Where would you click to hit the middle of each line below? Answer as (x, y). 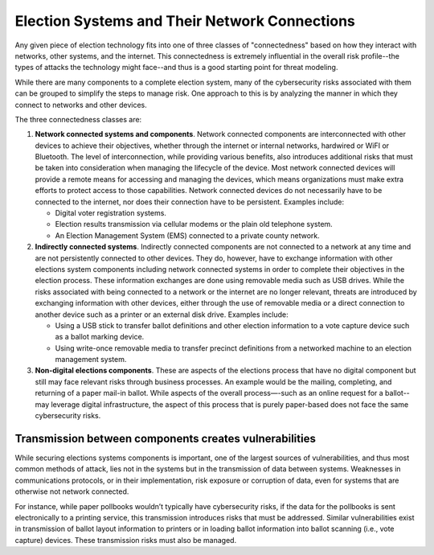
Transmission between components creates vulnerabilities (166, 438)
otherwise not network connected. (72, 491)
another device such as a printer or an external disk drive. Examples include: (162, 314)
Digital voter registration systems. (111, 213)
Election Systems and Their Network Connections (185, 21)
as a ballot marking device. (100, 337)
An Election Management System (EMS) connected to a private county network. (188, 235)
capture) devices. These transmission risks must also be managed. (126, 540)
